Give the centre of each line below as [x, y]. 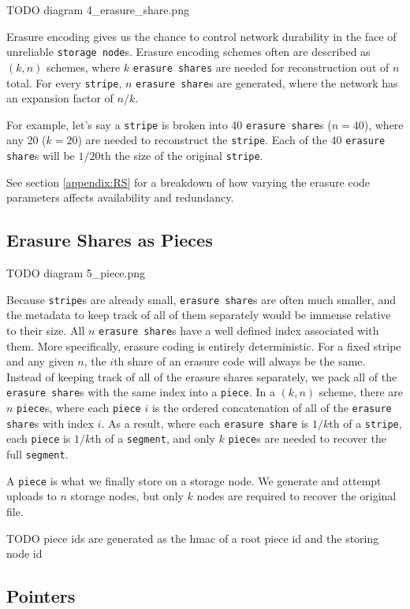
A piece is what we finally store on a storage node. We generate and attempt [194, 480]
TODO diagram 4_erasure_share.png [98, 9]
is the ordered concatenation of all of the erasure [272, 408]
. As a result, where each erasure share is [205, 423]
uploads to [32, 496]
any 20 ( [26, 140]
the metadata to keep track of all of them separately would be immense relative [199, 315]
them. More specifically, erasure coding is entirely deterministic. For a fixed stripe [204, 345]
